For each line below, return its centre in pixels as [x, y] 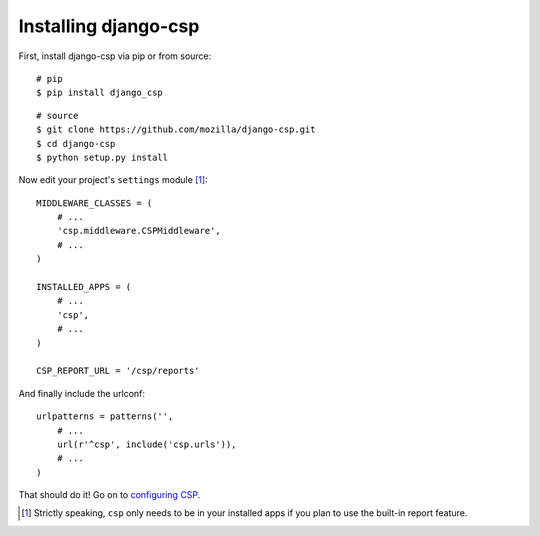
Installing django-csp [109, 26]
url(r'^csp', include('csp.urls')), [146, 444]
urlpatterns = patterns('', [105, 416]
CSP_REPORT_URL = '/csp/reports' [118, 371]
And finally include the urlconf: [81, 393]
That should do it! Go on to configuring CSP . [109, 495]
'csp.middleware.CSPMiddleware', [139, 231]
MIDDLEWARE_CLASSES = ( [94, 203]
